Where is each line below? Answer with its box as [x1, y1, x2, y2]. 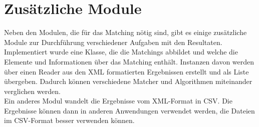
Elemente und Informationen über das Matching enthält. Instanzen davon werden [4, 56, 254, 66]
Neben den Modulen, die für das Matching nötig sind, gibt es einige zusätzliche [4, 27, 247, 37]
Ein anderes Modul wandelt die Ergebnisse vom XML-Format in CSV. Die [4, 95, 232, 106]
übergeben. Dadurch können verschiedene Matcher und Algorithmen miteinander [4, 76, 252, 86]
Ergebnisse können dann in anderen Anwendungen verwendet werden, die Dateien [4, 105, 255, 115]
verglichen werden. [4, 85, 61, 96]
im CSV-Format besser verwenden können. [4, 115, 135, 125]
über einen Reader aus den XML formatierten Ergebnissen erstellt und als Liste [4, 66, 249, 76]
